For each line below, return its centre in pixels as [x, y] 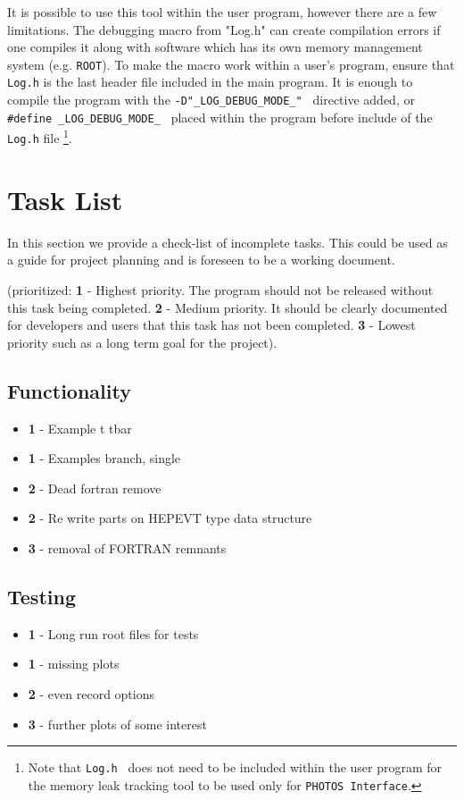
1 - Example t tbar [80, 428]
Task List [65, 199]
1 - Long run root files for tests [113, 633]
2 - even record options [91, 693]
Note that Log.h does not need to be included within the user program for [235, 767]
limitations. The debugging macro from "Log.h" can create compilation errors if [224, 29]
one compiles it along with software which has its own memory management [215, 47]
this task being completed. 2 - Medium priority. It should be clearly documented [228, 307]
